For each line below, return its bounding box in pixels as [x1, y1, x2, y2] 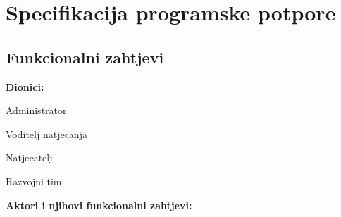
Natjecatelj [6, 150, 53, 165]
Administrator [6, 103, 67, 118]
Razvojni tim [6, 173, 62, 188]
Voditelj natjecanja [6, 126, 87, 141]
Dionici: [6, 79, 44, 94]
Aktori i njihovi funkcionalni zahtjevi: [6, 197, 192, 212]
